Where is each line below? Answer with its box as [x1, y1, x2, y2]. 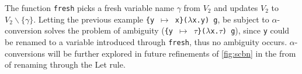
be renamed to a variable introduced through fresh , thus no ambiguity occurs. [5, 35, 287, 47]
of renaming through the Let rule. [5, 58, 126, 71]
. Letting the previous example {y [33, 13, 155, 25]
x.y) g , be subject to [192, 13, 269, 25]
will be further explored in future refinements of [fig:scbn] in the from [47, 47, 296, 59]
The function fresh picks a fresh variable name [5, 2, 174, 13]
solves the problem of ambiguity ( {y [44, 24, 173, 36]
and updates [214, 2, 258, 13]
